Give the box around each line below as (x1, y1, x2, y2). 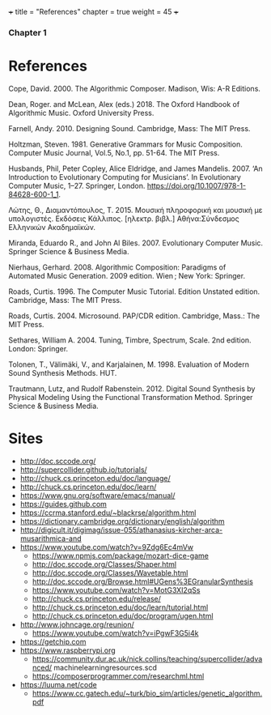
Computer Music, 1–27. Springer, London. (8, 181, 146, 190)
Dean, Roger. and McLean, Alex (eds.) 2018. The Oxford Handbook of (8, 99, 240, 109)
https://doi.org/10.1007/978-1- (146, 181, 247, 190)
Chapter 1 (8, 27, 47, 38)
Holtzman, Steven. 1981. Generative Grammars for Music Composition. (8, 139, 243, 149)
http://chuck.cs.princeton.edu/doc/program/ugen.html (32, 611, 214, 620)
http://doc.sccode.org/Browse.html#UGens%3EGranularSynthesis (32, 577, 253, 586)
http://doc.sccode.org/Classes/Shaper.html (32, 559, 176, 569)
